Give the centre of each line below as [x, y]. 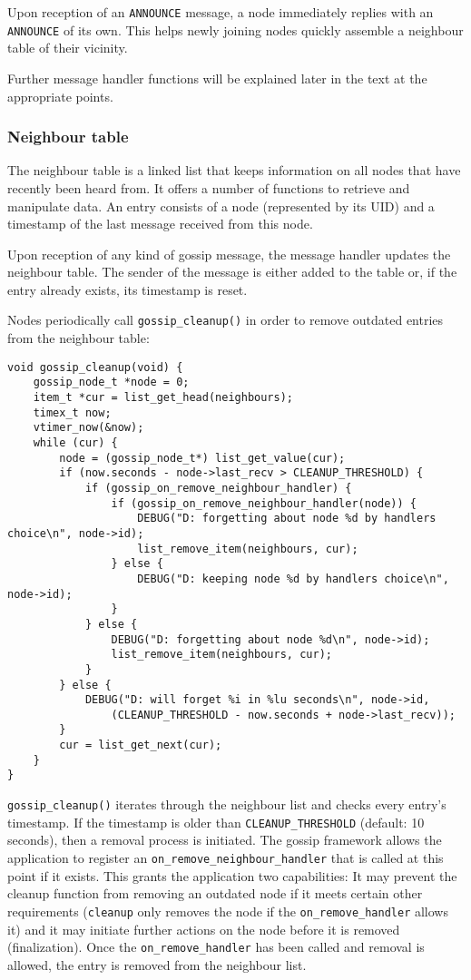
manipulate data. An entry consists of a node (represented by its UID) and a [221, 206]
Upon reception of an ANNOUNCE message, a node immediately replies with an [221, 12]
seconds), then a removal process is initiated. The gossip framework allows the [225, 840]
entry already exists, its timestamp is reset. [128, 289]
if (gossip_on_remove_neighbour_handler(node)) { [264, 503]
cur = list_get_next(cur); [141, 745]
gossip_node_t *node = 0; [111, 382]
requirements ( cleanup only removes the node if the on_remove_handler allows [228, 911]
